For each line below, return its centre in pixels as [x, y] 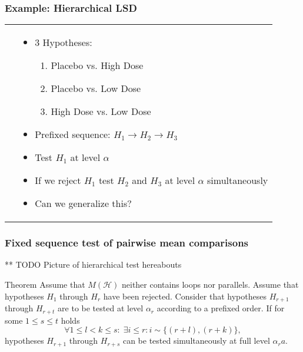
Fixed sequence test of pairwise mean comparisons [127, 243]
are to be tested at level [101, 308]
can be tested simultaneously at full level [196, 341]
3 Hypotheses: [64, 42]
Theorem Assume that [45, 284]
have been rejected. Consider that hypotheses [185, 296]
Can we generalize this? [83, 203]
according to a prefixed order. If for [221, 308]
